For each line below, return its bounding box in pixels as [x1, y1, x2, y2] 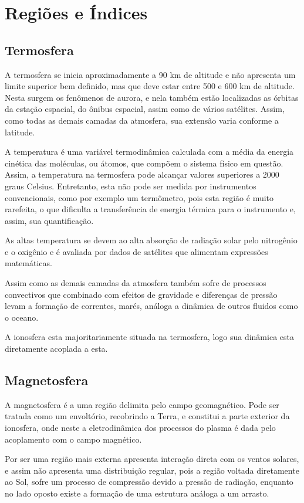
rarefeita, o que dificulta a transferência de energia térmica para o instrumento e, [5, 203, 296, 215]
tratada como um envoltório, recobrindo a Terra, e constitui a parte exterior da [5, 410, 290, 422]
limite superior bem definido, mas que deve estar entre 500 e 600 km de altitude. [5, 80, 295, 92]
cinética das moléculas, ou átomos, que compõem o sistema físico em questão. [5, 157, 283, 169]
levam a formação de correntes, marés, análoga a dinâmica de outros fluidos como [5, 300, 298, 312]
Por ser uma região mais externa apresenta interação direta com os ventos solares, [5, 453, 299, 465]
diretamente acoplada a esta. [5, 342, 108, 355]
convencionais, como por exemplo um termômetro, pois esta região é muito [5, 191, 274, 203]
